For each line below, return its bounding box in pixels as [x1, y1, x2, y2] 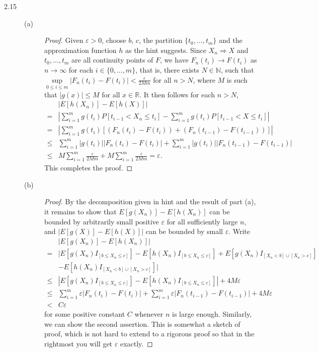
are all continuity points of [71, 54, 153, 65]
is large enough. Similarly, [172, 309, 252, 319]
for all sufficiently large [167, 216, 238, 226]
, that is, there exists [135, 64, 199, 75]
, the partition [138, 35, 183, 45]
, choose [102, 35, 126, 45]
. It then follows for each [139, 89, 215, 99]
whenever [134, 309, 164, 319]
